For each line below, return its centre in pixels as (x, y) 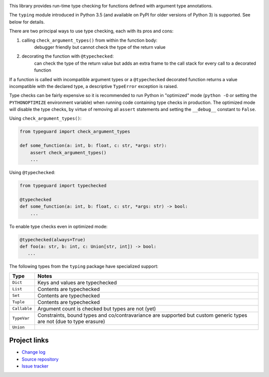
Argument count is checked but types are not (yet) (97, 308)
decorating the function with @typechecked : (68, 56)
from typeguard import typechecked (63, 186)
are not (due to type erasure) (71, 321)
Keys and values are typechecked (77, 283)
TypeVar (21, 318)
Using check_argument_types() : (45, 118)
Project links (29, 340)
